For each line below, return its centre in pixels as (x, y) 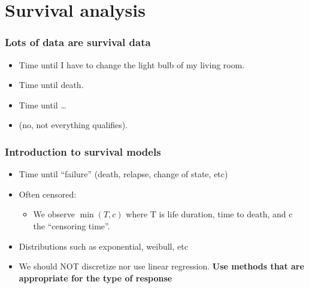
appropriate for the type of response (96, 278)
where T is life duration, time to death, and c (209, 214)
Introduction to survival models (83, 151)
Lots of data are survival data (78, 42)
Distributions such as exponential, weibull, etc (103, 246)
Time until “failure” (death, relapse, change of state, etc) (123, 174)
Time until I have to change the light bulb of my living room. (132, 64)
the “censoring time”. (72, 225)
